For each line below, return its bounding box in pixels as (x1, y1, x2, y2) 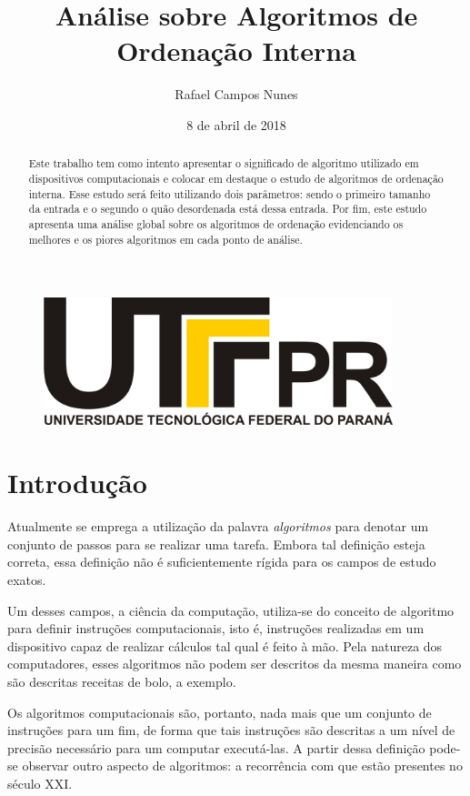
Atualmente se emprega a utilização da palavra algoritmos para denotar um (7, 517, 429, 536)
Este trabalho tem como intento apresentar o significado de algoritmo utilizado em (28, 156, 419, 171)
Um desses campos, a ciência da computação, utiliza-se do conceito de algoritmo (7, 600, 455, 620)
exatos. (7, 569, 46, 589)
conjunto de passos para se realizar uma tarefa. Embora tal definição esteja (7, 534, 425, 553)
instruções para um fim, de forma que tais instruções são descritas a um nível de (7, 720, 455, 740)
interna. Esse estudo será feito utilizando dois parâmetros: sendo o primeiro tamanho (28, 186, 431, 201)
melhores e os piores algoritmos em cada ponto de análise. (28, 231, 303, 247)
